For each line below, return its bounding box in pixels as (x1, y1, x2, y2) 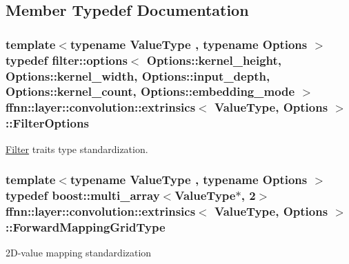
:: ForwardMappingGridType (6, 218, 166, 235)
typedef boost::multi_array (6, 187, 160, 204)
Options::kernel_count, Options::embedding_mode (6, 83, 295, 100)
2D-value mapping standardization (6, 245, 152, 260)
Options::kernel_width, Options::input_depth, (6, 67, 270, 84)
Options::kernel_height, (146, 51, 282, 68)
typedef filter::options (6, 51, 128, 68)
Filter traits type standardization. (6, 141, 148, 156)
